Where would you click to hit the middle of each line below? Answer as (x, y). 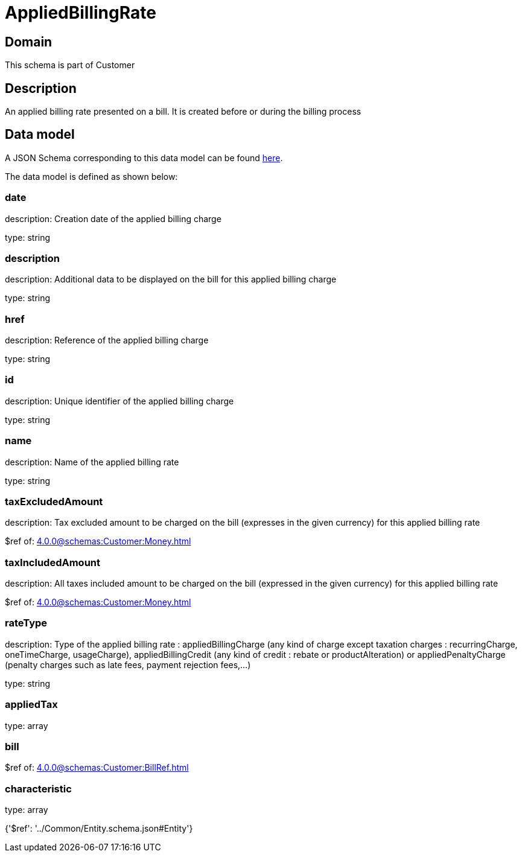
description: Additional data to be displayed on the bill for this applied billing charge (171, 279)
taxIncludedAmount (53, 562)
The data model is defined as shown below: (91, 176)
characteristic (38, 789)
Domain (29, 42)
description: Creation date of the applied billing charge (113, 218)
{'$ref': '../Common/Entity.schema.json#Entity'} (99, 829)
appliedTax (31, 705)
